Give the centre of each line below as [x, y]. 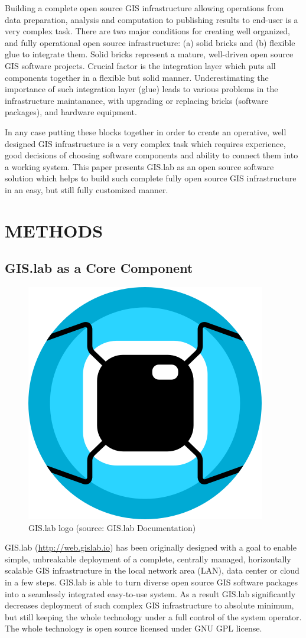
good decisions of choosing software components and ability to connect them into [152, 155]
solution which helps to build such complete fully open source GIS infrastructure [151, 178]
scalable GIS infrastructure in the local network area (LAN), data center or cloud [152, 570]
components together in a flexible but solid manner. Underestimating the [137, 77]
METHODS [54, 230]
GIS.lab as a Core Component [99, 268]
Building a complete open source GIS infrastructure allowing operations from [144, 8]
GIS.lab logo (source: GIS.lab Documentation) [112, 527]
